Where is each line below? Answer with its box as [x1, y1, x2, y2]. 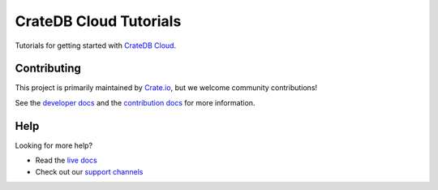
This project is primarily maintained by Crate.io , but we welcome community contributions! [15, 83, 318, 93]
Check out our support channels [35, 166, 144, 176]
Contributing [15, 62, 81, 76]
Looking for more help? [15, 140, 93, 150]
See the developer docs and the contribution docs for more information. [15, 97, 255, 107]
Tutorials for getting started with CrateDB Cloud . [15, 41, 177, 50]
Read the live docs [35, 155, 97, 166]
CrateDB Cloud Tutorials [15, 12, 182, 30]
